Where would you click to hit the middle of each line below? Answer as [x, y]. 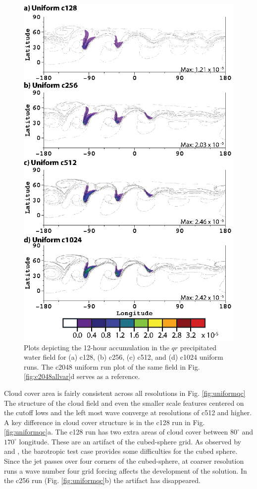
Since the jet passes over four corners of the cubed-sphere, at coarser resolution [124, 461]
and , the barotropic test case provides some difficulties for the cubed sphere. [121, 451]
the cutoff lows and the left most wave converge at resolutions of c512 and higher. [128, 412]
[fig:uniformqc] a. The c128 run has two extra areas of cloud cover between [116, 432]
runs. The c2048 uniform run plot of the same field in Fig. [112, 366]
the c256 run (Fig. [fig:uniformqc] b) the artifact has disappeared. [102, 480]
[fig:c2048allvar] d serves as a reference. [82, 376]
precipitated [198, 347]
